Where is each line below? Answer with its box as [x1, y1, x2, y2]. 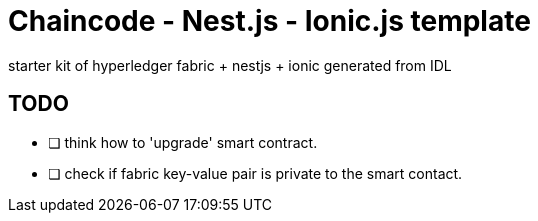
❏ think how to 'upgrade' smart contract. [48, 133, 318, 151]
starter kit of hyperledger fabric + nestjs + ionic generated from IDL [8, 56, 452, 74]
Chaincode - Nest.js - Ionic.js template [8, 4, 531, 38]
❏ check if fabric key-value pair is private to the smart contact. [48, 164, 463, 182]
